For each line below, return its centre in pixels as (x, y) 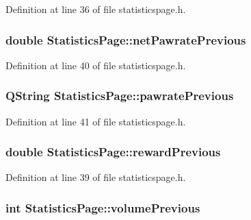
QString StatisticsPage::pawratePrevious (120, 96)
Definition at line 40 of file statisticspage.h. (96, 65)
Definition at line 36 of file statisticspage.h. (96, 9)
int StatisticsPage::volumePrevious (103, 207)
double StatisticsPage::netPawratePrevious (126, 39)
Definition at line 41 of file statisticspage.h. (96, 121)
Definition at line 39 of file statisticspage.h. (96, 177)
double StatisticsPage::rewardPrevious (113, 152)
